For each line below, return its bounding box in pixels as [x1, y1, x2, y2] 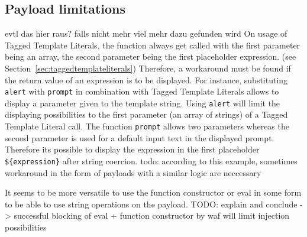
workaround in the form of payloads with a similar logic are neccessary [5, 166, 261, 178]
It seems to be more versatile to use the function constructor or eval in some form [5, 186, 302, 199]
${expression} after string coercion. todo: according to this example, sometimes [5, 154, 298, 167]
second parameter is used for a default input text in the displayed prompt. [5, 131, 274, 144]
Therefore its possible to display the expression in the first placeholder [5, 143, 260, 155]
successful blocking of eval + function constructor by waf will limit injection [14, 209, 290, 222]
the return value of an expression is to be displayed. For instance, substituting [5, 73, 288, 86]
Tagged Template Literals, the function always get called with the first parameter [5, 38, 300, 51]
